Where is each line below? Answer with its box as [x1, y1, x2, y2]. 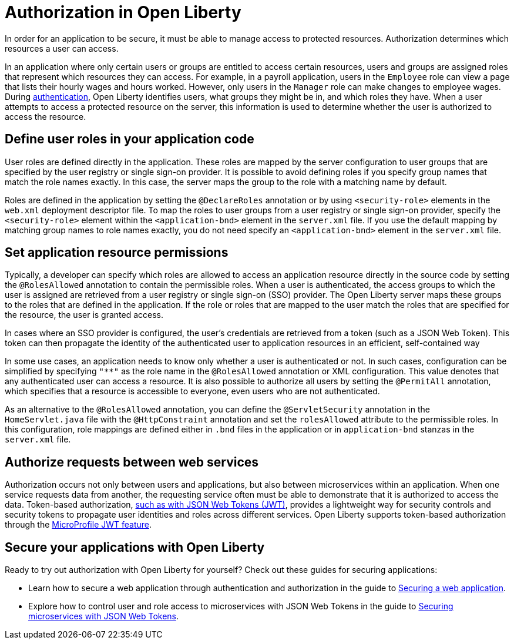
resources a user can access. [5, 43, 119, 53]
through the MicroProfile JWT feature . [5, 519, 152, 530]
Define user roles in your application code [5, 132, 254, 147]
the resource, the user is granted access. [5, 310, 164, 320]
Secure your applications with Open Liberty [5, 539, 265, 555]
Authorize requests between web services [5, 454, 259, 469]
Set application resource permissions [5, 245, 229, 260]
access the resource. [5, 111, 86, 122]
